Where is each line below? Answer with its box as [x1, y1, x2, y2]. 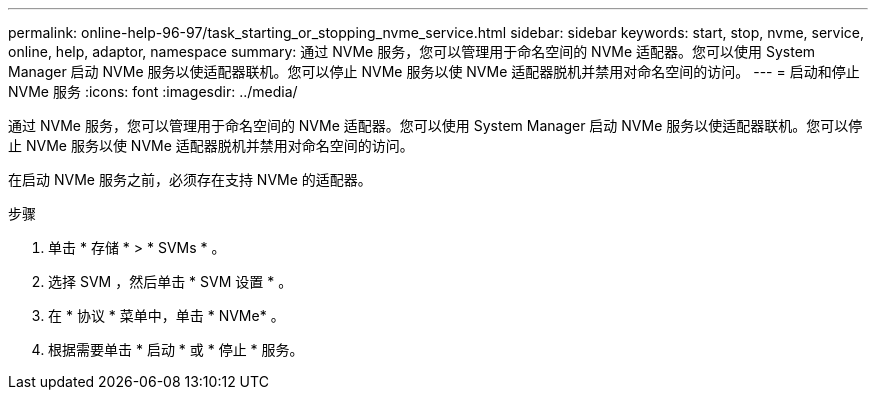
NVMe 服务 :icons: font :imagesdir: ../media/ [8, 83, 298, 100]
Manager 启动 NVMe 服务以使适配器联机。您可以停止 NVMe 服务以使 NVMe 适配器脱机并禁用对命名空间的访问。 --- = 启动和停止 [8, 63, 860, 80]
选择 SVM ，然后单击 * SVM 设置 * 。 [48, 273, 293, 290]
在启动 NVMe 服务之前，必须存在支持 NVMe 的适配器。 [8, 171, 372, 188]
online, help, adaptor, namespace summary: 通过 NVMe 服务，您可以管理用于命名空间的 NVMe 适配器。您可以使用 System [8, 43, 816, 60]
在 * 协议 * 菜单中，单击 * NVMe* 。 [48, 307, 285, 324]
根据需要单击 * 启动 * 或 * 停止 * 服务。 [48, 341, 304, 358]
